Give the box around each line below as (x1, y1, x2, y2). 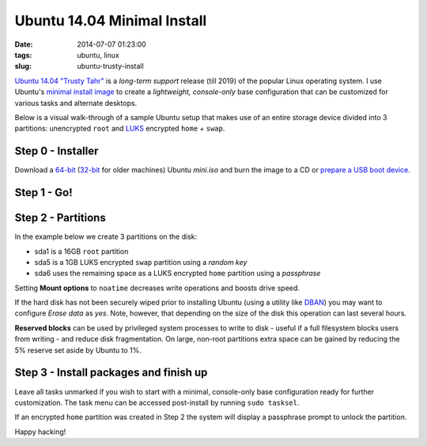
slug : (14, 62, 32, 71)
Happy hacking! (14, 427, 66, 437)
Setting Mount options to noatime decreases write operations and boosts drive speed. (14, 283, 300, 293)
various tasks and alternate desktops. (14, 98, 138, 108)
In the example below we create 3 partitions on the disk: (14, 232, 198, 241)
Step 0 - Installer (14, 145, 99, 158)
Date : (14, 40, 33, 49)
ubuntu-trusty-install (77, 62, 144, 71)
